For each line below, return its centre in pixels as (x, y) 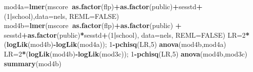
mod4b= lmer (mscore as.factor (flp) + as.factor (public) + (93, 25)
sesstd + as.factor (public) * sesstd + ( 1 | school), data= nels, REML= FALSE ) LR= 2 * (127, 35)
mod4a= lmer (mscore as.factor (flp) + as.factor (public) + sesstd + (103, 6)
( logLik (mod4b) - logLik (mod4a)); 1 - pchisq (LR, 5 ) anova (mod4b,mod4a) (115, 44)
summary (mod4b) (33, 63)
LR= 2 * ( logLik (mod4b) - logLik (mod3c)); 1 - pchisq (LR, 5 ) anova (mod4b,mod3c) (126, 53)
